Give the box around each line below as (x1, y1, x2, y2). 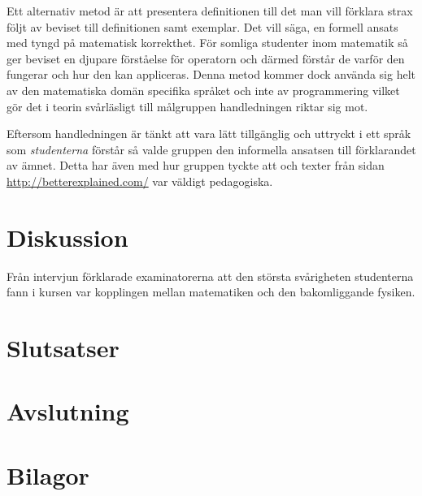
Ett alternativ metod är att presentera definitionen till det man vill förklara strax (7, 2, 413, 19)
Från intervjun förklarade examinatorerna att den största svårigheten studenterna (7, 267, 414, 284)
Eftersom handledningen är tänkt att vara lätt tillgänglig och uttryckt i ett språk (7, 125, 411, 142)
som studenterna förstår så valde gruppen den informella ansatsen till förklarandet (7, 140, 416, 157)
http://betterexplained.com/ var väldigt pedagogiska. (7, 172, 273, 189)
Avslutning (7, 395, 129, 428)
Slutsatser (7, 331, 120, 364)
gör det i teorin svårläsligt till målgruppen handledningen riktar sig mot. (7, 97, 368, 114)
